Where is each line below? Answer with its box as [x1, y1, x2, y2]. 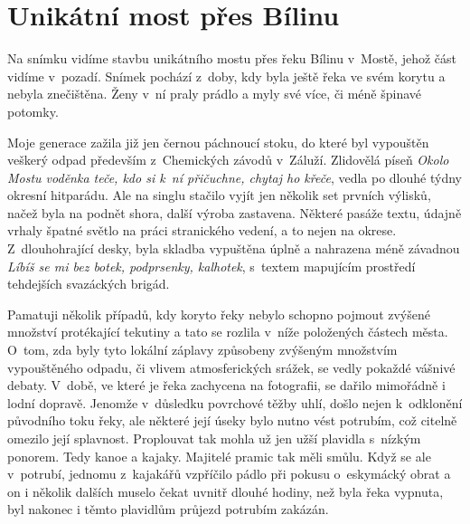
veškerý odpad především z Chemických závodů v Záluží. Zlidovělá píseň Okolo [7, 150, 449, 169]
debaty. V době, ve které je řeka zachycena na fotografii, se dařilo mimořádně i [7, 376, 446, 395]
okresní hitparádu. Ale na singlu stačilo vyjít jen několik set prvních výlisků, [7, 186, 431, 205]
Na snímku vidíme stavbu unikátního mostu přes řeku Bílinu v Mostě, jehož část [7, 49, 456, 68]
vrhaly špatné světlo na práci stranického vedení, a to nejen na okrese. [7, 221, 397, 240]
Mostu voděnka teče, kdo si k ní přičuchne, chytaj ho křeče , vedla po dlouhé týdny [7, 167, 462, 186]
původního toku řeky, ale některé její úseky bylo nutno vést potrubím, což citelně [7, 411, 457, 430]
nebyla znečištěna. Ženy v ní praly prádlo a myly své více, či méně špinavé [7, 84, 421, 103]
